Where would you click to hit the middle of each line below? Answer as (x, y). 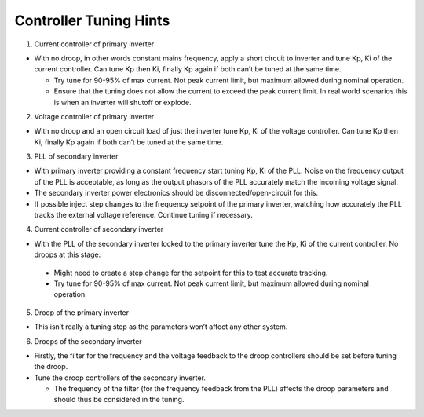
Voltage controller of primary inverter (94, 116)
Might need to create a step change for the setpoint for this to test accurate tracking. (191, 273)
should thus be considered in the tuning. (119, 400)
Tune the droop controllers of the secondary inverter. (120, 378)
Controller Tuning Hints (92, 20)
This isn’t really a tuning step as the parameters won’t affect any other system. (161, 327)
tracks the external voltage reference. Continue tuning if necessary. (143, 215)
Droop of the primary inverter (82, 312)
